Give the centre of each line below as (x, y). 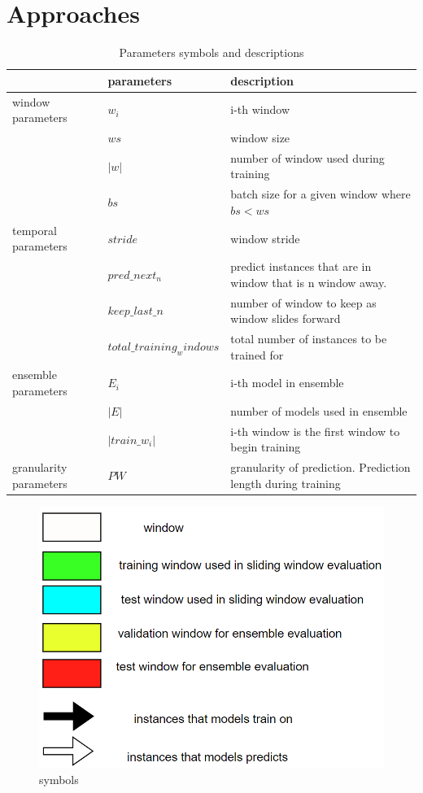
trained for (257, 354)
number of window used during (307, 157)
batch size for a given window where (321, 194)
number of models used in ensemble (319, 410)
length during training (286, 483)
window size (260, 137)
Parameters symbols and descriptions (211, 52)
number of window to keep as (303, 302)
